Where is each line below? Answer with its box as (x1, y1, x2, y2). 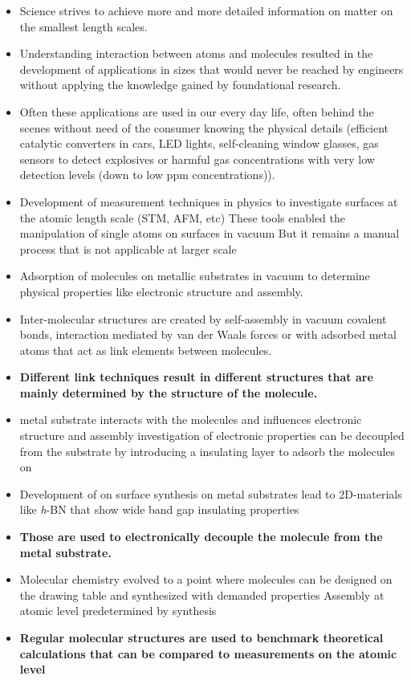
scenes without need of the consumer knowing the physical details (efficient (19, 119, 389, 136)
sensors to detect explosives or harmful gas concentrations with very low (19, 150, 375, 167)
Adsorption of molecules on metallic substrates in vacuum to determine (19, 267, 370, 284)
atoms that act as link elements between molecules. (19, 341, 272, 358)
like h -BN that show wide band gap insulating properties (19, 501, 299, 518)
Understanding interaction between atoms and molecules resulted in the (19, 45, 373, 62)
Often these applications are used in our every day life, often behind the (19, 103, 374, 120)
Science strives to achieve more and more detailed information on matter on (19, 2, 393, 18)
